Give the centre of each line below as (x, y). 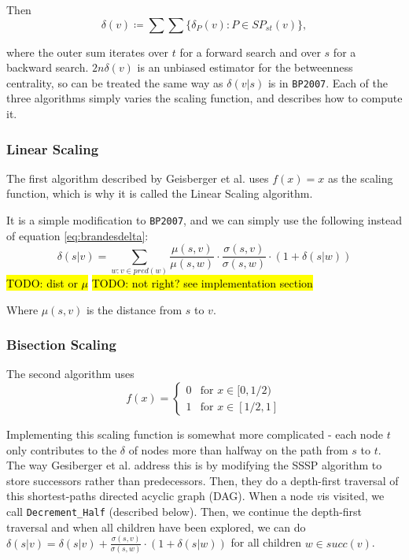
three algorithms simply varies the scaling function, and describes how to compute (204, 98)
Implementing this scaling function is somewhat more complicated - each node (195, 434)
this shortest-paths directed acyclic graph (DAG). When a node (160, 496)
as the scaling (360, 178)
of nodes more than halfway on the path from (238, 449)
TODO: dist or (42, 283)
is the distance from (134, 309)
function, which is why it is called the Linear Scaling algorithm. (160, 193)
